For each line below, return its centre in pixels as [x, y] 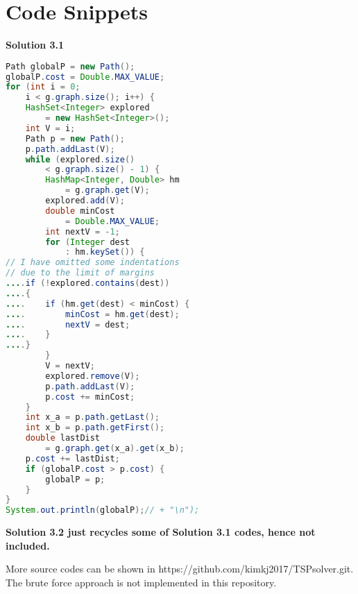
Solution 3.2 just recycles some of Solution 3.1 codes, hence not [161, 532]
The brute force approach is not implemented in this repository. [141, 582]
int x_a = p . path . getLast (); [93, 417]
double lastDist [63, 438]
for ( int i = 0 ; [43, 87]
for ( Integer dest [88, 242]
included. [28, 545]
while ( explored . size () [80, 159]
